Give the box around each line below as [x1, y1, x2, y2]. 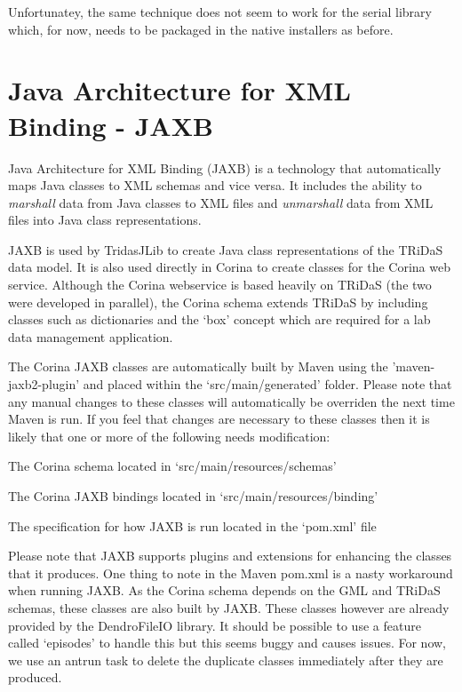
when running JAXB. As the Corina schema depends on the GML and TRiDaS [8, 581, 441, 600]
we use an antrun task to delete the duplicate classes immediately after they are [8, 650, 443, 669]
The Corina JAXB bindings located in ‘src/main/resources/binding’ [8, 487, 378, 505]
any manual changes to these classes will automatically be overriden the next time [8, 392, 455, 410]
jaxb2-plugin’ [8, 375, 80, 394]
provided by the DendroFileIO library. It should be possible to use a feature [8, 616, 421, 634]
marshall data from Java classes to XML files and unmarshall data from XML [8, 193, 434, 211]
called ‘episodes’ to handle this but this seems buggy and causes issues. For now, [8, 633, 446, 652]
